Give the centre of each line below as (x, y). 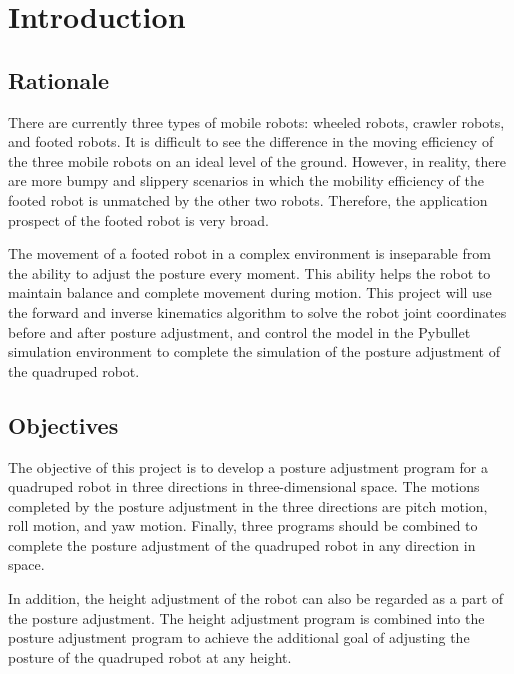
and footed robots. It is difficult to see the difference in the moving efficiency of (251, 141)
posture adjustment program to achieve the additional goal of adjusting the (239, 637)
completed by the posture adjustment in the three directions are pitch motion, (248, 505)
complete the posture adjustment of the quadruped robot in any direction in (242, 544)
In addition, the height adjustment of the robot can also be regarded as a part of (256, 598)
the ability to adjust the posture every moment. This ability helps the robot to (249, 272)
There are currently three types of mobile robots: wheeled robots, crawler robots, (256, 121)
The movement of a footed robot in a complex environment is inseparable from (249, 253)
